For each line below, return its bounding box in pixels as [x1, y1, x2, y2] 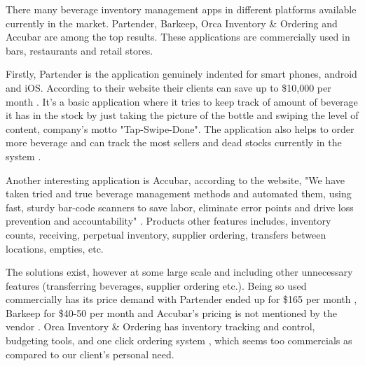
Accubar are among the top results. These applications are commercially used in [6, 29, 350, 44]
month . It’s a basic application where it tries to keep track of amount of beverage [6, 94, 358, 108]
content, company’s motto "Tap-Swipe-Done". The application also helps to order [6, 121, 354, 136]
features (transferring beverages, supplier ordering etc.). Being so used [6, 278, 307, 293]
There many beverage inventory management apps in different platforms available [6, 2, 357, 16]
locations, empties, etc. [6, 241, 104, 255]
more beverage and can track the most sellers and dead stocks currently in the [6, 135, 342, 150]
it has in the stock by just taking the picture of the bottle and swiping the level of [6, 108, 359, 122]
